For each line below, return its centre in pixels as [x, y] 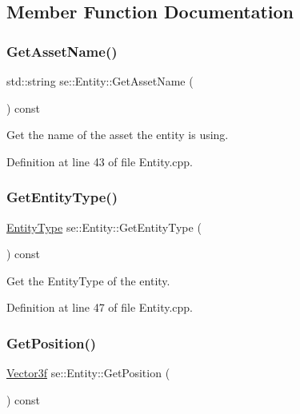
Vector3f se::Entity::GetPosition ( [88, 373]
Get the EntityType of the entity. [88, 280]
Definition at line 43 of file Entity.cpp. [100, 161]
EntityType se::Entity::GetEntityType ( [104, 227]
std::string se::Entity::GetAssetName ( [100, 81]
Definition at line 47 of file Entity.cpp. [100, 307]
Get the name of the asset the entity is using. [118, 135]
